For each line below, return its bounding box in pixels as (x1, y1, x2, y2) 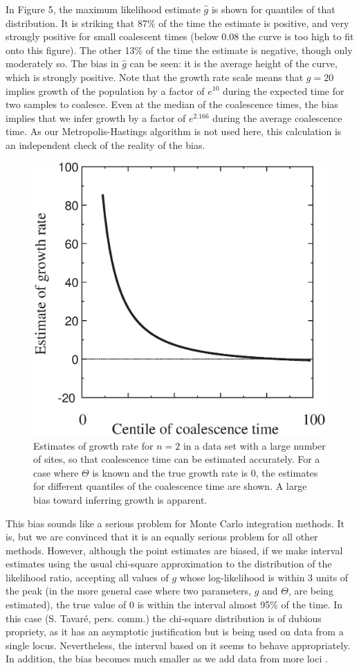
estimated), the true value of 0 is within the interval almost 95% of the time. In (6, 597, 343, 612)
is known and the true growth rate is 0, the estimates (92, 465, 318, 479)
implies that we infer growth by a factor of (6, 110, 186, 125)
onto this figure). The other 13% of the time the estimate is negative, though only (6, 42, 353, 57)
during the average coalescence (212, 110, 342, 125)
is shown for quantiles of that (211, 2, 335, 16)
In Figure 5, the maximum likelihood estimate (6, 2, 201, 16)
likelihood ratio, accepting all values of (6, 570, 169, 584)
